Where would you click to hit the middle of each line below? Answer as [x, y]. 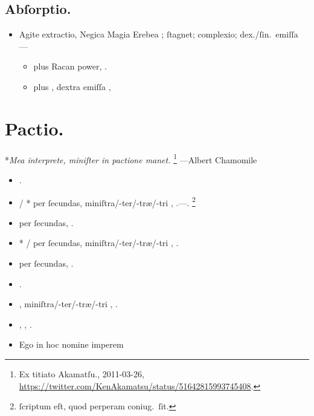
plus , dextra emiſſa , [72, 86]
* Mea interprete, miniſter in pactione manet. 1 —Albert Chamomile [131, 158]
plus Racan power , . [70, 66]
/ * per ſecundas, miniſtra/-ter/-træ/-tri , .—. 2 [107, 201]
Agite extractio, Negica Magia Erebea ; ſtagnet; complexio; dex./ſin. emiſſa [159, 34]
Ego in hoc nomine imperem [71, 344]
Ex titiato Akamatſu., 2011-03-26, [82, 373]
